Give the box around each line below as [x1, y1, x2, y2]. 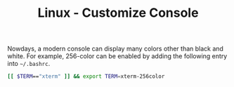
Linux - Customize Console [37, 5, 199, 21]
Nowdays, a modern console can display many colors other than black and [7, 44, 223, 53]
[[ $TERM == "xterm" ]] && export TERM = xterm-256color [7, 73, 165, 80]
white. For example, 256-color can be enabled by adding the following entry [7, 52, 228, 60]
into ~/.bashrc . [7, 60, 51, 68]
